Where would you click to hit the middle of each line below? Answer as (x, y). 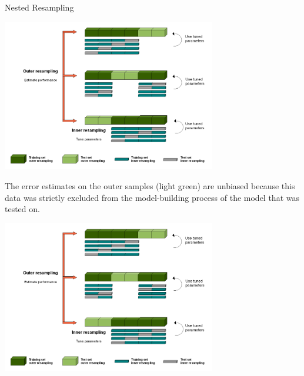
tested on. (22, 209)
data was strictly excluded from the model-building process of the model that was (152, 197)
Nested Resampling (39, 7)
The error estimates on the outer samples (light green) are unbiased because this (150, 186)
